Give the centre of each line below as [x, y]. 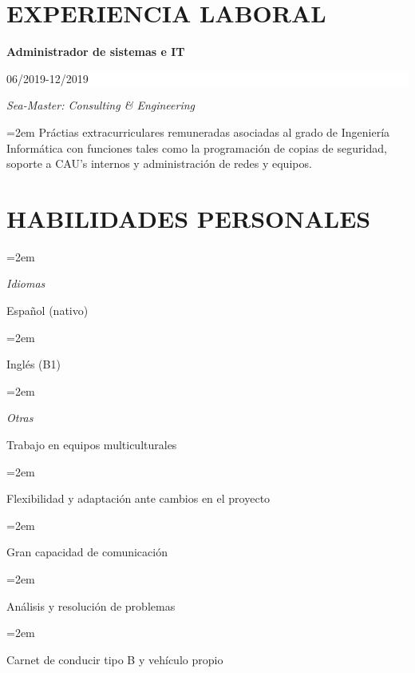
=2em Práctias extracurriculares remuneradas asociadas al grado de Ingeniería [198, 131]
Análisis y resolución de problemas [91, 605]
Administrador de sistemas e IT [96, 52]
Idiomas [26, 283]
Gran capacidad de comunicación [87, 552]
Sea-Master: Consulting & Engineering [101, 105]
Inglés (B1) [34, 364]
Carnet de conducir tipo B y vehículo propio [115, 659]
